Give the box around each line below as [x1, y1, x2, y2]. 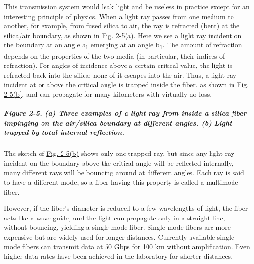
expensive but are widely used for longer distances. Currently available [4, 231, 215, 242]
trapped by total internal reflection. [4, 127, 125, 137]
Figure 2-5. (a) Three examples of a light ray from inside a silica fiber [4, 108, 247, 118]
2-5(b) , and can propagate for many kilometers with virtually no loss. [4, 88, 212, 99]
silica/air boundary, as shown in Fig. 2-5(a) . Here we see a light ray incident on [4, 30, 242, 40]
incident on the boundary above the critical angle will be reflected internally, [4, 157, 233, 168]
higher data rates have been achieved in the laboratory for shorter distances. [4, 251, 233, 261]
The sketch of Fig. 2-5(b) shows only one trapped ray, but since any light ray [4, 148, 234, 158]
